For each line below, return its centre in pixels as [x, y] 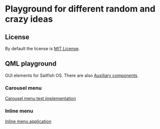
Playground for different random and [80, 9]
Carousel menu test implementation [40, 99]
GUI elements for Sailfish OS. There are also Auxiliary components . [72, 75]
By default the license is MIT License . [42, 49]
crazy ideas [29, 19]
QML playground [31, 64]
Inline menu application [28, 121]
